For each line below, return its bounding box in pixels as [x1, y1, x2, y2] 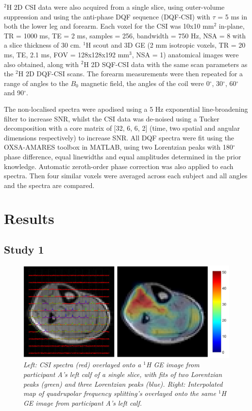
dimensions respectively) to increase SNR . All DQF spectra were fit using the [4, 132, 235, 142]
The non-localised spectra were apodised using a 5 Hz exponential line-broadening [4, 103, 248, 114]
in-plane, [218, 21, 245, 31]
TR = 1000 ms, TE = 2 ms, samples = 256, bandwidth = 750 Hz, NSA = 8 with [4, 30, 246, 40]
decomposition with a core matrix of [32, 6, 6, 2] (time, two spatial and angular [4, 123, 240, 133]
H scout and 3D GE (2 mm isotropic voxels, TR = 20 [85, 40, 246, 50]
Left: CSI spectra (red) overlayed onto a [23, 360, 141, 370]
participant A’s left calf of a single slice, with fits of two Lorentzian [23, 369, 222, 379]
